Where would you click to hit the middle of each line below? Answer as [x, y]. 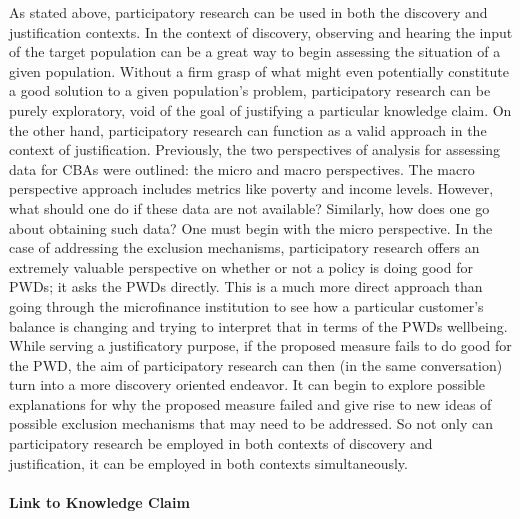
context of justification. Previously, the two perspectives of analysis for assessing [255, 149]
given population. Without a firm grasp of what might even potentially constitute [259, 70]
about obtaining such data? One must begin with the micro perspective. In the [251, 227]
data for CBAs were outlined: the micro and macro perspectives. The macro [242, 168]
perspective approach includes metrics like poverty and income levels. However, [251, 188]
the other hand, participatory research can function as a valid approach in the [248, 129]
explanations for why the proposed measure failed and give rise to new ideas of [250, 403]
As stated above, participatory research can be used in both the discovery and [248, 12]
